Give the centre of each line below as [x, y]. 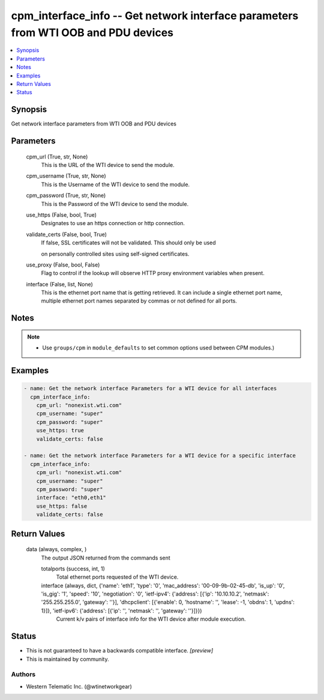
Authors [23, 674]
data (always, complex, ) [56, 549]
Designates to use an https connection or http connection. [113, 223]
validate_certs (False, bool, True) [67, 234]
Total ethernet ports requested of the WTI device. [117, 577]
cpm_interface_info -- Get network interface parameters [155, 16]
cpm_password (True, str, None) [66, 196]
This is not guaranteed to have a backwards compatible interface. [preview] [120, 651]
